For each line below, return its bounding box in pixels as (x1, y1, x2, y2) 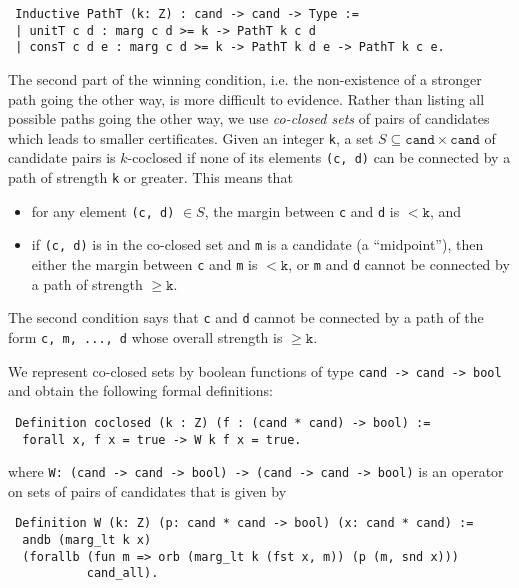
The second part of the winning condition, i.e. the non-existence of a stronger (8, 68, 482, 89)
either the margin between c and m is (31, 254, 258, 275)
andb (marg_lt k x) (22, 533, 152, 548)
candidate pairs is (8, 147, 116, 168)
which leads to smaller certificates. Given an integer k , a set (8, 127, 374, 148)
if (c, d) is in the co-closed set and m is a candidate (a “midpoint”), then (31, 234, 484, 255)
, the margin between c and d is (204, 200, 400, 221)
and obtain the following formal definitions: (8, 380, 274, 401)
